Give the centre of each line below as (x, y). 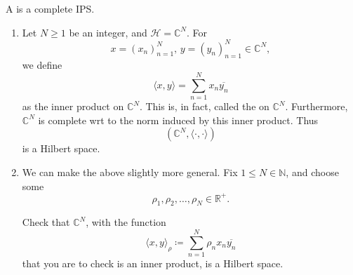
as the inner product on (73, 106)
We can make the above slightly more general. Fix (130, 172)
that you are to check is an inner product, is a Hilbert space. (153, 263)
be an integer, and (108, 32)
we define (42, 65)
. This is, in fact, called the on (204, 106)
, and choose (312, 172)
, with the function (126, 222)
